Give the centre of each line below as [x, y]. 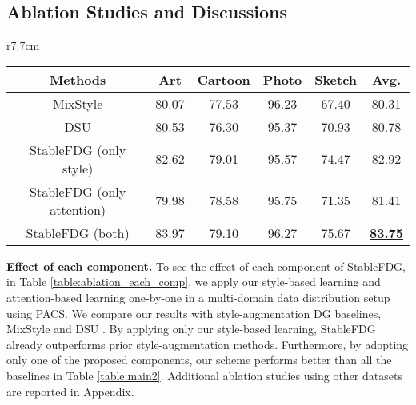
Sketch [336, 79]
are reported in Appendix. [70, 391]
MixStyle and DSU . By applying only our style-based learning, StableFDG [191, 329]
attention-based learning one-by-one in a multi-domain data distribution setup [198, 297]
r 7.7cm [23, 45]
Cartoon [224, 79]
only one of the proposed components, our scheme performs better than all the [199, 360]
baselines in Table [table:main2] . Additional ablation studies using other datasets [204, 375]
